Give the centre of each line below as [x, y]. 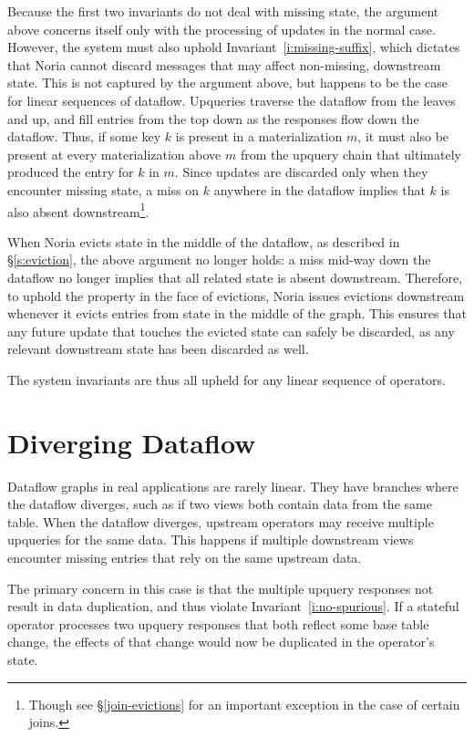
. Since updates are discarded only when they [301, 172]
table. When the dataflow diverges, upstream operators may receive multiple [221, 521]
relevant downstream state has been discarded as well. [158, 349]
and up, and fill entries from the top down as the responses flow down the [213, 118]
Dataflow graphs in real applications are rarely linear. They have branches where [233, 486]
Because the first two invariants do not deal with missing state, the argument [223, 11]
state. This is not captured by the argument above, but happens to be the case [228, 83]
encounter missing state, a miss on [103, 189]
